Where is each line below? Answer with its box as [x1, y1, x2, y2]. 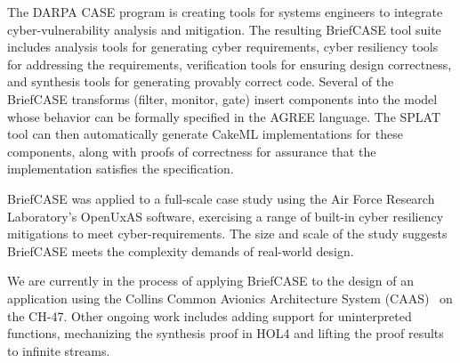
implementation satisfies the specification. [7, 159, 234, 178]
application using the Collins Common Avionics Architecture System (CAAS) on [7, 288, 453, 307]
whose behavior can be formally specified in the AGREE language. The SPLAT [7, 107, 441, 125]
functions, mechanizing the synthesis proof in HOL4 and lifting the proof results [7, 324, 444, 343]
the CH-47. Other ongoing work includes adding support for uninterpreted [7, 306, 412, 325]
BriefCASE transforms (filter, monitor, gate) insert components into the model [7, 89, 438, 108]
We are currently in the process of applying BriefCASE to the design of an [7, 271, 415, 290]
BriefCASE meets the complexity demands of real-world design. [7, 241, 354, 260]
